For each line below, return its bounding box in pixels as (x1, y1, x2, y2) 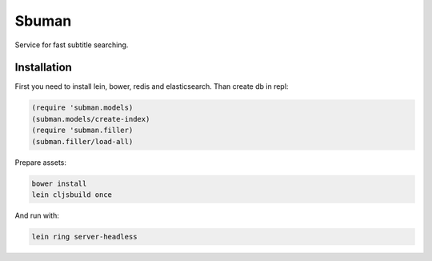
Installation (14, 61, 72, 74)
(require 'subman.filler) (31, 126, 134, 135)
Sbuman (14, 12, 72, 30)
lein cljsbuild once (31, 190, 112, 199)
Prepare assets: (14, 157, 67, 167)
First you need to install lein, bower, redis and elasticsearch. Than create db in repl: (14, 82, 289, 91)
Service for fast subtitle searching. (14, 40, 129, 50)
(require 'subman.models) (31, 103, 134, 112)
